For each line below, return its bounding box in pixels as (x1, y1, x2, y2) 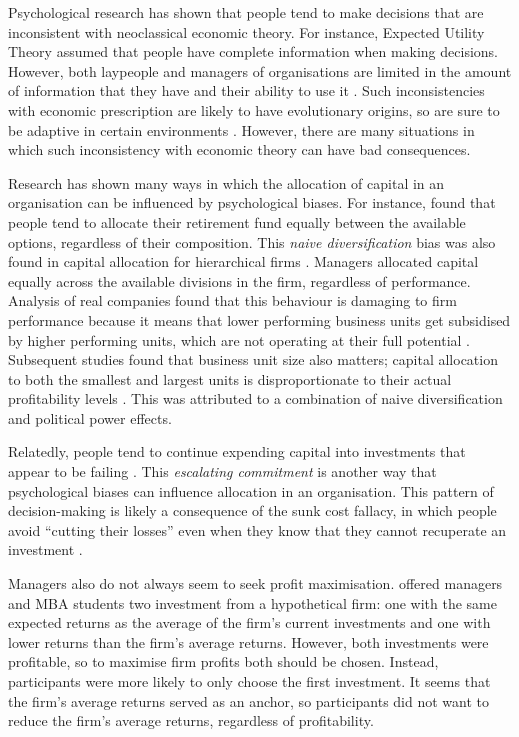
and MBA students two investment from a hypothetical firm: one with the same (8, 592, 497, 613)
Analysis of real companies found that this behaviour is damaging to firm (8, 290, 457, 311)
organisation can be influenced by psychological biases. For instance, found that (8, 192, 496, 213)
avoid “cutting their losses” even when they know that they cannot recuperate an (8, 519, 507, 540)
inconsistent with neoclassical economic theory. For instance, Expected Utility (8, 21, 485, 42)
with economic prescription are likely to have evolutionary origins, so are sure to (8, 99, 500, 120)
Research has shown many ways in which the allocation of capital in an (8, 172, 445, 193)
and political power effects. (8, 407, 172, 428)
